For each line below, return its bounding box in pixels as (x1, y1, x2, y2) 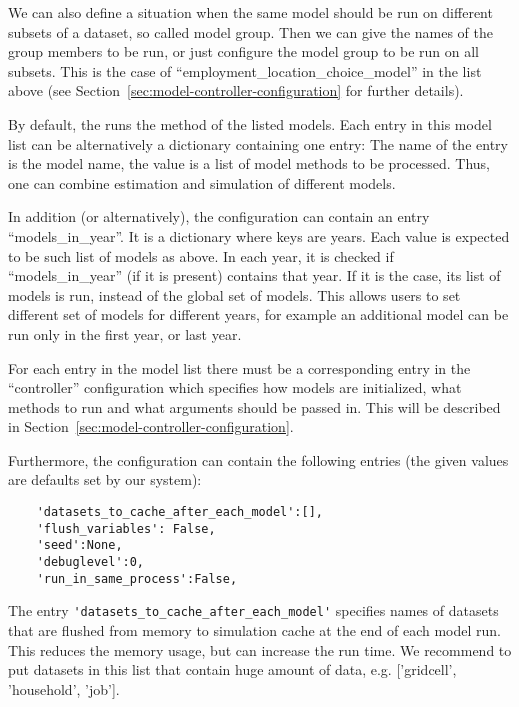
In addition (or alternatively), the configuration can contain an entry (8, 206, 430, 227)
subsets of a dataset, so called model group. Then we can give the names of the (8, 21, 493, 42)
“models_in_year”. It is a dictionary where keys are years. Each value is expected (8, 225, 510, 246)
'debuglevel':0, (36, 555, 145, 570)
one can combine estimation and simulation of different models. (8, 172, 396, 193)
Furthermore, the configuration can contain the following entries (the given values (8, 449, 509, 470)
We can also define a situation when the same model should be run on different (8, 2, 493, 22)
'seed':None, (36, 538, 123, 553)
